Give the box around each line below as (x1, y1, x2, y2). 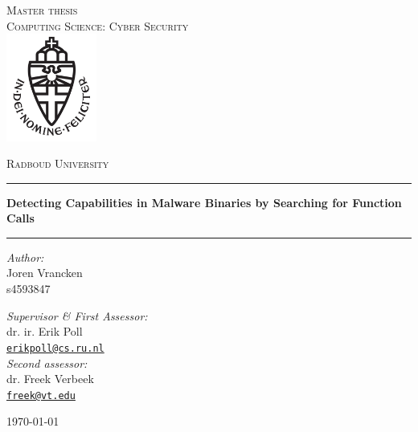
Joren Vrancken (6, 264, 83, 281)
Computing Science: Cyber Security (6, 17, 189, 34)
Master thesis (6, 2, 78, 18)
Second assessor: (6, 354, 88, 371)
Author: (6, 248, 44, 265)
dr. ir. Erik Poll (6, 323, 83, 340)
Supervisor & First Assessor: (6, 307, 148, 324)
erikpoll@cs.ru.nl (6, 342, 104, 354)
